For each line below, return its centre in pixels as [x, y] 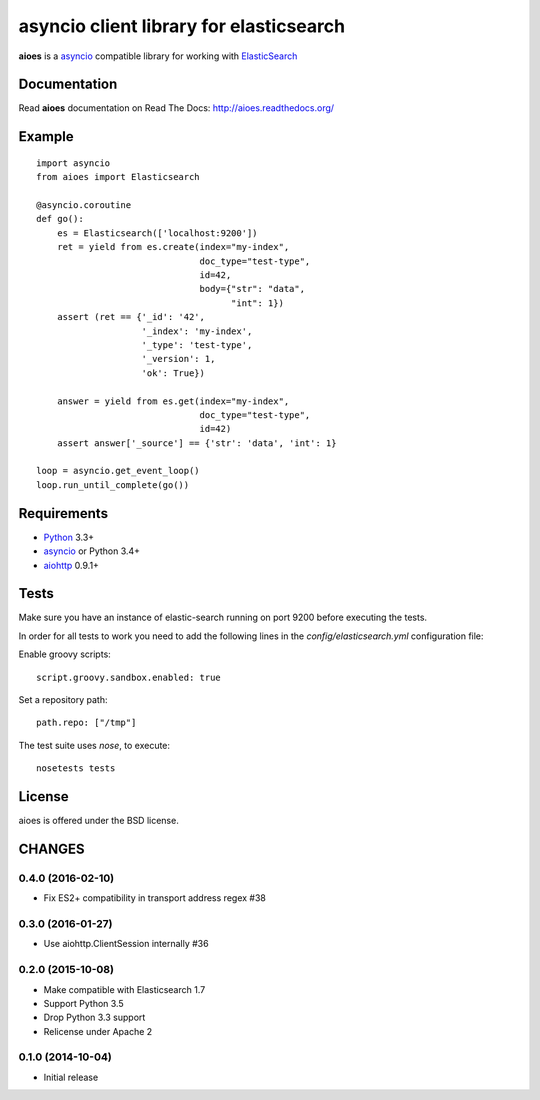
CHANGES [51, 848]
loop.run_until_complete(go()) [113, 484]
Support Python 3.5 [83, 1003]
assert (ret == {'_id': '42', [130, 317]
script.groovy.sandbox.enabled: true [129, 677]
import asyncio [73, 163]
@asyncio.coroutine [84, 205]
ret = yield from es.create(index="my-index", [173, 247]
